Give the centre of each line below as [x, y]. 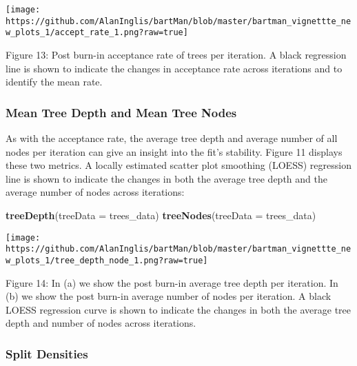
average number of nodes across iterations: [95, 192]
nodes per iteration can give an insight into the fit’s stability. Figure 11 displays [174, 151]
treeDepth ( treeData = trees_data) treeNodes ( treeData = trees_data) [161, 215]
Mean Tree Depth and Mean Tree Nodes [121, 112]
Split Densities [47, 353]
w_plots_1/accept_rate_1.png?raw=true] [97, 33]
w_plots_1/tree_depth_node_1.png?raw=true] [107, 260]
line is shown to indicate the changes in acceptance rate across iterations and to [174, 68]
